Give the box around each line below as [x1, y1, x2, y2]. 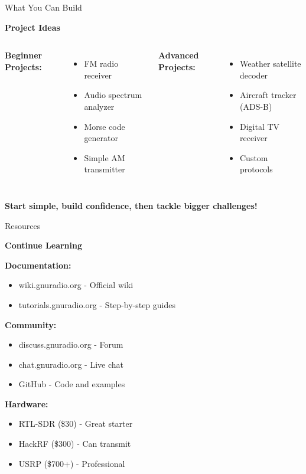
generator [84, 132, 119, 144]
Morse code [84, 120, 125, 132]
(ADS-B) [240, 100, 272, 112]
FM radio [84, 57, 119, 70]
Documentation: [5, 259, 71, 271]
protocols [240, 163, 273, 175]
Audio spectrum [84, 89, 142, 101]
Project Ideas [5, 21, 60, 33]
